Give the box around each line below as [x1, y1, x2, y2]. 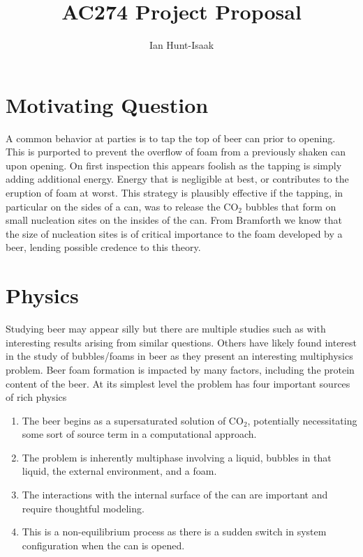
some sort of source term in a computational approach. [22, 427, 257, 441]
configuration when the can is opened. [22, 537, 185, 552]
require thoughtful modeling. [22, 501, 145, 515]
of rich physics [6, 390, 67, 404]
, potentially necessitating [247, 413, 357, 427]
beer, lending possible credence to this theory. [6, 240, 201, 254]
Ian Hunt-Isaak [149, 38, 214, 52]
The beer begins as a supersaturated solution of [22, 413, 226, 427]
